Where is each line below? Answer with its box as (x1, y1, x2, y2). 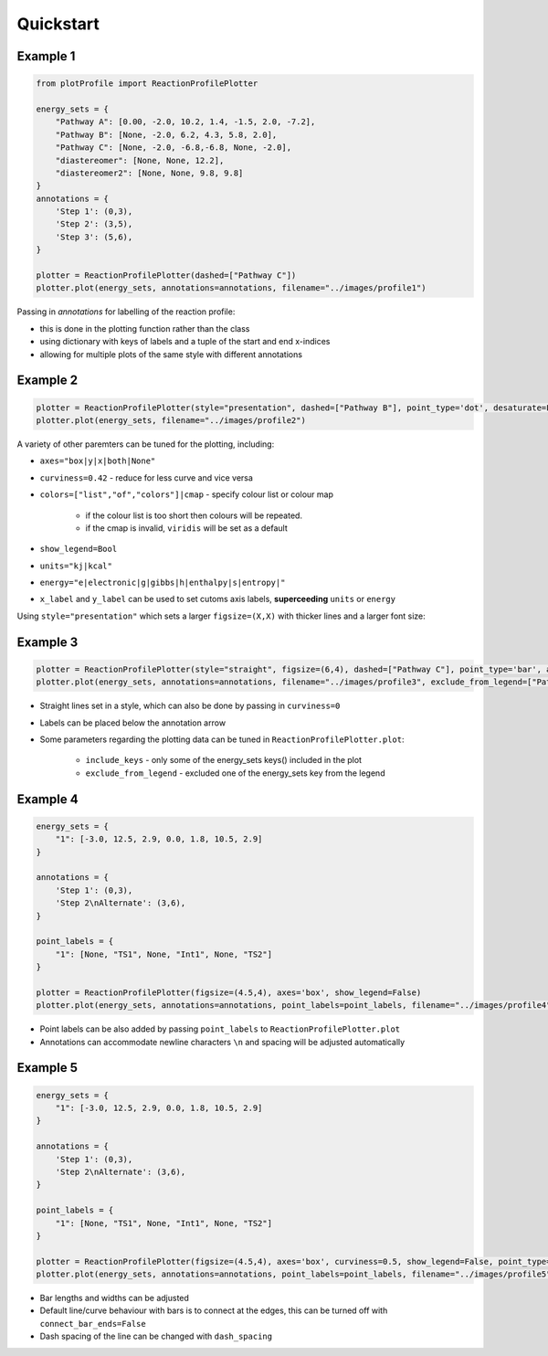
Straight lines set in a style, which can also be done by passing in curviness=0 (39, 700, 341, 712)
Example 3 (16, 634, 79, 650)
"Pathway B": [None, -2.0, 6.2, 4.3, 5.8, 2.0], (55, 129, 278, 140)
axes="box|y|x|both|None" (39, 456, 156, 466)
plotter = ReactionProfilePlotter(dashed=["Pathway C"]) (36, 270, 297, 281)
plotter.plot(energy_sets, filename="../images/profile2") (36, 415, 306, 425)
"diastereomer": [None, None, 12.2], (55, 155, 225, 165)
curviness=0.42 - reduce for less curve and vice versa (39, 471, 253, 483)
